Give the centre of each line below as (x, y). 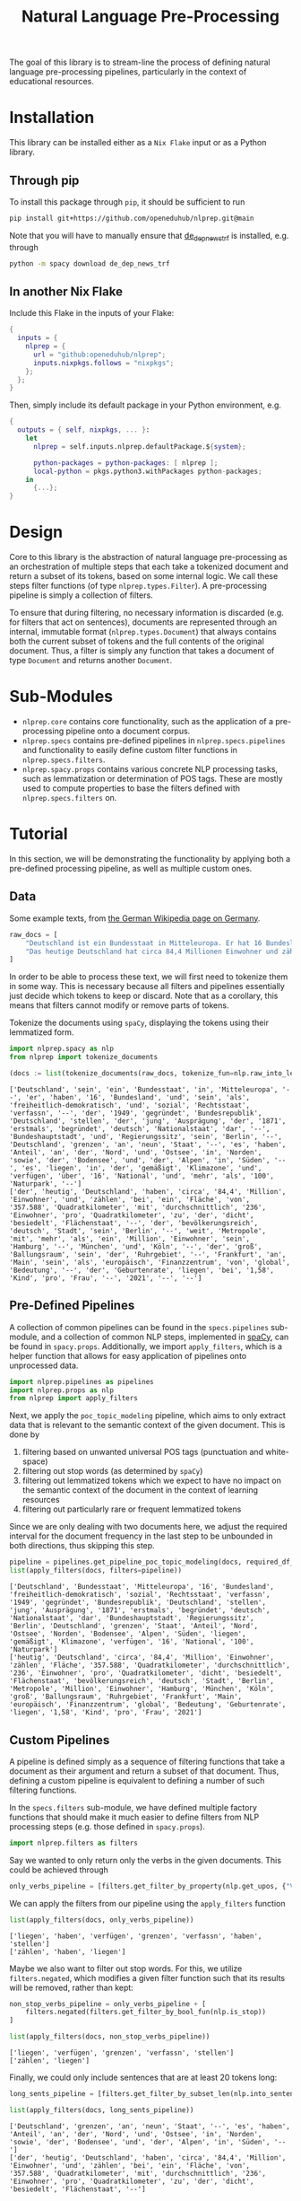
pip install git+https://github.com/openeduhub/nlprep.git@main (132, 218)
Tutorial (39, 834)
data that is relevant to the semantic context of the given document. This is (147, 1425)
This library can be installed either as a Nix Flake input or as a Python (138, 143)
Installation (52, 118)
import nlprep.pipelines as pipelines (82, 1381)
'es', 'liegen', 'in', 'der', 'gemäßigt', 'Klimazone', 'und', (142, 1168)
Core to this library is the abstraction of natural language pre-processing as (149, 557)
